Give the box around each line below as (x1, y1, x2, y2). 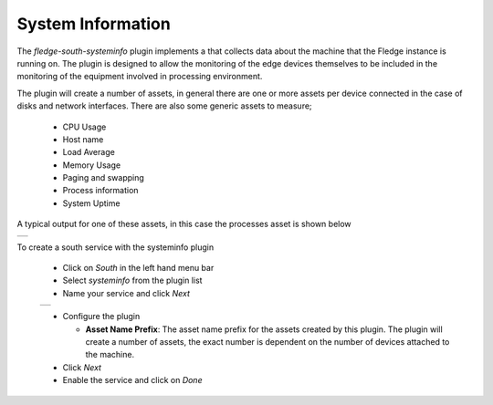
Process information (62, 185, 139, 196)
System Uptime (62, 197, 121, 209)
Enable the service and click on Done (62, 375, 203, 386)
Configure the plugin (62, 311, 141, 322)
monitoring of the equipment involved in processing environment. (16, 71, 263, 82)
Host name (62, 133, 104, 145)
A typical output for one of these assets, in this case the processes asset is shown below (16, 219, 351, 230)
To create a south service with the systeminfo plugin (16, 242, 215, 253)
